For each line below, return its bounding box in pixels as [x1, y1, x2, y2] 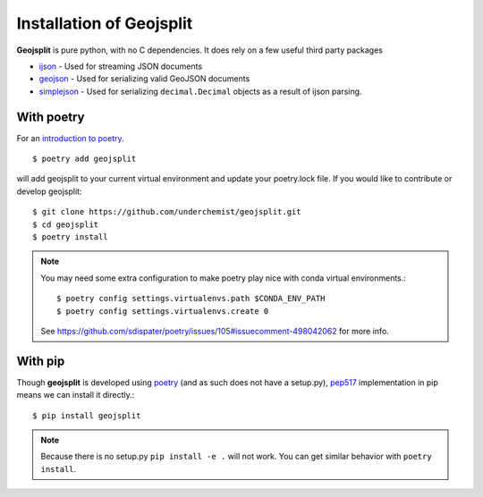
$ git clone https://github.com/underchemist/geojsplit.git [32, 206, 301, 217]
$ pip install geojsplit [32, 410, 141, 420]
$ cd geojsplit [32, 219, 99, 230]
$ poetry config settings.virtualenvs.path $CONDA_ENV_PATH [56, 293, 326, 304]
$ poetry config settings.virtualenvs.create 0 [56, 306, 269, 316]
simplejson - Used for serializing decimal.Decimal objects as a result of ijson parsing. [38, 86, 362, 97]
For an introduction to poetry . [16, 132, 124, 143]
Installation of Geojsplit [16, 13, 193, 33]
